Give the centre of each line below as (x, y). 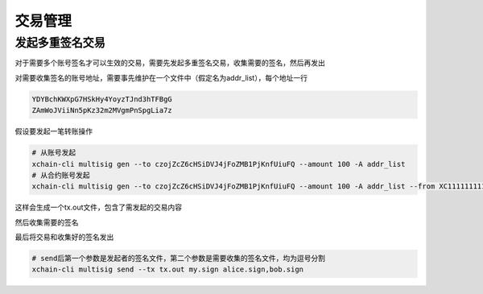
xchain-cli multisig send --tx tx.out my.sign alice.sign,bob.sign (168, 269)
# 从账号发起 (54, 153)
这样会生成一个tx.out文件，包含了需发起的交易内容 (99, 207)
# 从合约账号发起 (61, 175)
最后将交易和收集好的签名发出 (64, 237)
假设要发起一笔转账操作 (54, 131)
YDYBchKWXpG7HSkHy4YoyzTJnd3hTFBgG (102, 99)
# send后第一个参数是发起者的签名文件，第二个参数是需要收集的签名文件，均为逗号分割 (179, 259)
